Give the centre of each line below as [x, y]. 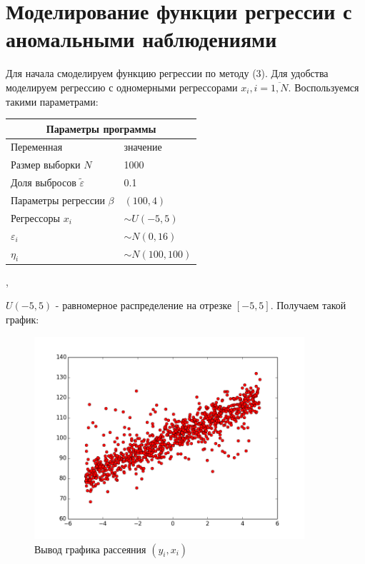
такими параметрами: [52, 101]
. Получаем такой [308, 305]
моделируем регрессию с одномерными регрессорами [122, 87]
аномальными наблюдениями [141, 39]
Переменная [37, 147]
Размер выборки [46, 165]
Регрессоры [35, 217]
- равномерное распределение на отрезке [144, 305]
